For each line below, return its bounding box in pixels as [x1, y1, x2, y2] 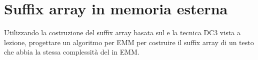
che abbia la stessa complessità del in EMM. [4, 47, 139, 57]
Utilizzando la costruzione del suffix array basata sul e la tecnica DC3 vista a [4, 27, 240, 38]
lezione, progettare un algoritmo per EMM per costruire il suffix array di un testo [4, 37, 254, 47]
